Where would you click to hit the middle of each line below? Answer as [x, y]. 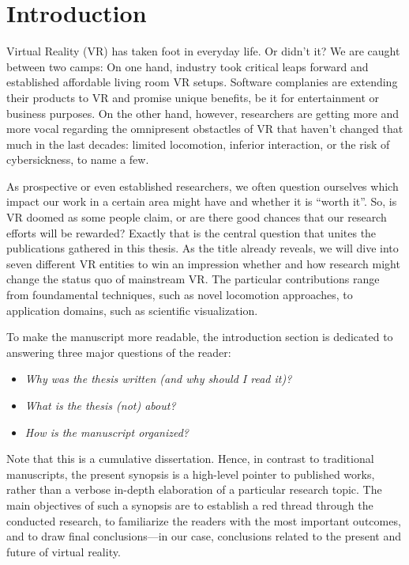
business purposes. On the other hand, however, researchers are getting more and [203, 113]
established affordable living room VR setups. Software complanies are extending [202, 82]
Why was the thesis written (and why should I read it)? [158, 379]
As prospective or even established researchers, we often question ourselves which [203, 186]
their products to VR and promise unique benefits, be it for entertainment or [193, 97]
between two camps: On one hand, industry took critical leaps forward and [188, 66]
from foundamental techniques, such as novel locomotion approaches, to [180, 295]
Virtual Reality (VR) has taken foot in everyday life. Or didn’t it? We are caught [203, 51]
